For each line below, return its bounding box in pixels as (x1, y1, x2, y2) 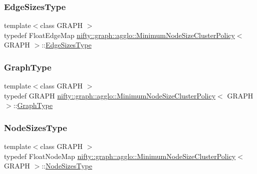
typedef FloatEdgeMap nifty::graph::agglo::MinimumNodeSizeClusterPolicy (4, 29, 235, 40)
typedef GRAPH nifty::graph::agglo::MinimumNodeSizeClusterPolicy (4, 90, 216, 100)
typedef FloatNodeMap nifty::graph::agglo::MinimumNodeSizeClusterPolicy (4, 150, 236, 161)
